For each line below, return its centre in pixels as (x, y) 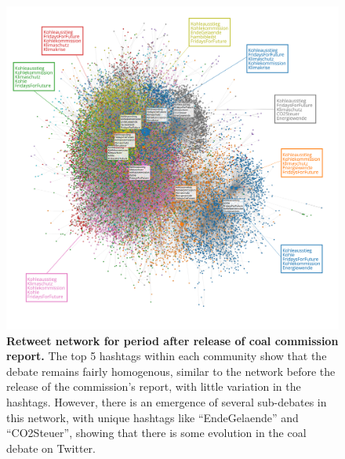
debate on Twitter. (51, 448)
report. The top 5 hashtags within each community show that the (167, 356)
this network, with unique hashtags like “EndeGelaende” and (153, 417)
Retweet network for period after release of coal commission (172, 340)
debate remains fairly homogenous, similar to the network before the (171, 371)
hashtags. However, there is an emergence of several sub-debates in (167, 401)
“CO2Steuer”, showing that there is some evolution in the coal (156, 433)
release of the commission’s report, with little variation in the (154, 386)
